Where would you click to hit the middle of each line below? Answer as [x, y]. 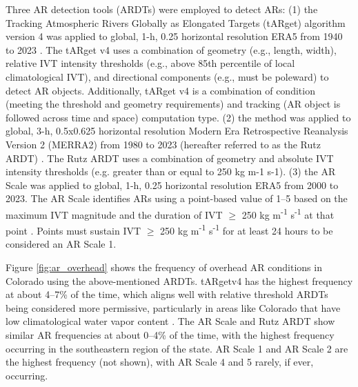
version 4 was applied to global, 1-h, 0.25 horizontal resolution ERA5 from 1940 [174, 36]
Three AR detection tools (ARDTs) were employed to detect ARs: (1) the [162, 9]
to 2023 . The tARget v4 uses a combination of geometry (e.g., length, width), [171, 49]
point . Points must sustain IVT [73, 230]
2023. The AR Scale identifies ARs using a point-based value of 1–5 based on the [177, 198]
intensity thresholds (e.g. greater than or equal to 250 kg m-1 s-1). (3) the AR [171, 171]
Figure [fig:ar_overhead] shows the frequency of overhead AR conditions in [164, 267]
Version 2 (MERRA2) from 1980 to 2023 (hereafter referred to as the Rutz [163, 144]
